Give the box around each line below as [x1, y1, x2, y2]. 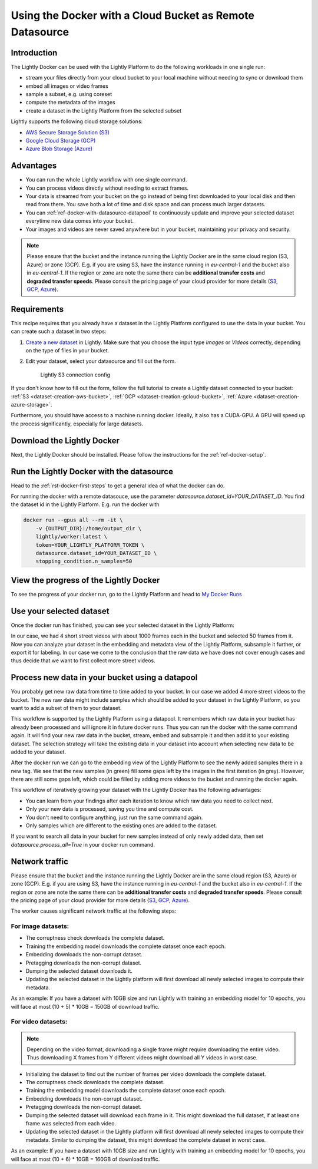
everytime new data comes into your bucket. [25, 217, 134, 224]
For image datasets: [11, 922, 69, 930]
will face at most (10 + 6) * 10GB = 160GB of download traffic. [11, 1155, 160, 1163]
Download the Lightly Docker [11, 435, 120, 445]
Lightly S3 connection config [40, 371, 111, 378]
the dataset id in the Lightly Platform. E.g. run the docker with [11, 501, 160, 508]
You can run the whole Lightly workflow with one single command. [25, 176, 187, 183]
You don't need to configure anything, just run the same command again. [25, 814, 203, 821]
